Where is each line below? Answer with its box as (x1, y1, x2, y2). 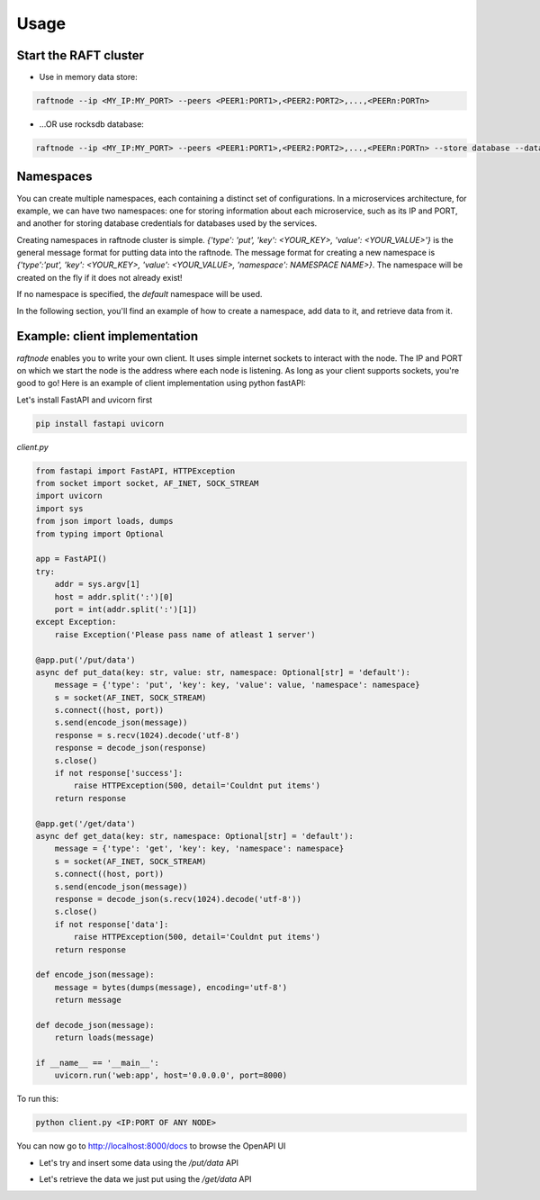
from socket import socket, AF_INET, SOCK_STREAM (35, 478, 259, 489)
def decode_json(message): (35, 1020, 155, 1030)
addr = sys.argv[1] (54, 579, 141, 590)
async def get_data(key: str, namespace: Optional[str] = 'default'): (35, 831, 355, 841)
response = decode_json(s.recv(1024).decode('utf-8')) (54, 894, 301, 904)
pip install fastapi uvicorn (35, 419, 165, 429)
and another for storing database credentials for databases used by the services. (16, 218, 318, 229)
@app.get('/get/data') (35, 818, 136, 828)
